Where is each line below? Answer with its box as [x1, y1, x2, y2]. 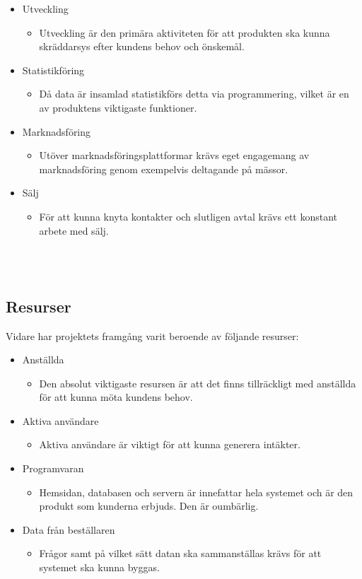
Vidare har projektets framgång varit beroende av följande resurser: [6, 328, 299, 343]
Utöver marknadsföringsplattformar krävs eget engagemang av [39, 148, 310, 163]
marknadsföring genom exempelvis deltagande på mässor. [39, 161, 288, 176]
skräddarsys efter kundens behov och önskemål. [39, 39, 245, 54]
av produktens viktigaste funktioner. [39, 100, 197, 115]
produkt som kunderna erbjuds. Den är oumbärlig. [39, 498, 259, 513]
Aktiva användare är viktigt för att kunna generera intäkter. [39, 437, 300, 452]
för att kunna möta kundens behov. [39, 390, 193, 404]
